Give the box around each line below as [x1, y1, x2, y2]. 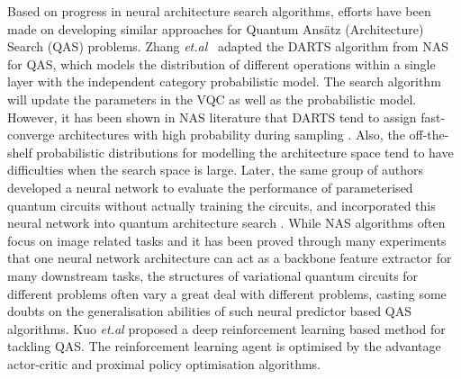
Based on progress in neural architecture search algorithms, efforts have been [7, 2, 431, 20]
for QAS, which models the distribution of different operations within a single [7, 54, 436, 73]
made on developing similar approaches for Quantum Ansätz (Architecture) [7, 19, 424, 38]
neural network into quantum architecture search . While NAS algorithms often [7, 213, 446, 232]
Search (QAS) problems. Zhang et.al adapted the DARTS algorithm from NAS [7, 37, 448, 56]
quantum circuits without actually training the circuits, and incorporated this [7, 195, 436, 214]
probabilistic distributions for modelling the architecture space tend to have [36, 142, 454, 161]
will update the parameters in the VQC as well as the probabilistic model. [7, 89, 417, 108]
